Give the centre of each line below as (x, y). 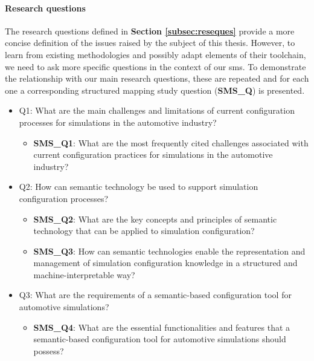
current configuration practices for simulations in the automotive (153, 154)
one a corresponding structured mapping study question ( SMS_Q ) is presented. (155, 90)
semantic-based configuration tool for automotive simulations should (160, 339)
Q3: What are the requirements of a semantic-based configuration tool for (155, 295)
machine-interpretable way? (84, 274)
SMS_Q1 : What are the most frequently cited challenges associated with (171, 142)
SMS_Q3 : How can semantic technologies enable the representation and (169, 251)
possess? (49, 350)
